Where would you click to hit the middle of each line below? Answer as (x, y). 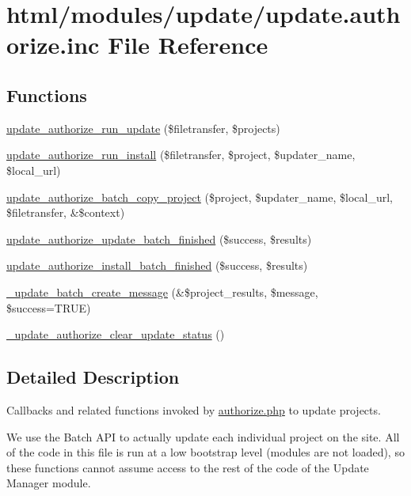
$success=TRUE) (49, 307)
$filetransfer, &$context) (66, 212)
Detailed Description (93, 377)
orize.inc (53, 45)
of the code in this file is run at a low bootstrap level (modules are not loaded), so (205, 452)
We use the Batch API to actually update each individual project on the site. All (203, 436)
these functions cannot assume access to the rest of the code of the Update (188, 467)
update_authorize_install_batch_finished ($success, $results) (157, 265)
